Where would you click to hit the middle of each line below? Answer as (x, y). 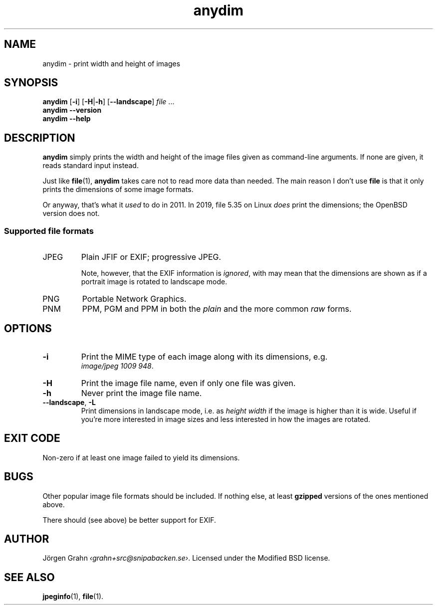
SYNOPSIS (31, 83)
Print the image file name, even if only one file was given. (188, 383)
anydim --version (72, 110)
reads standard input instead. (91, 166)
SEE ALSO (29, 577)
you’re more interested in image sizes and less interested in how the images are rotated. (226, 419)
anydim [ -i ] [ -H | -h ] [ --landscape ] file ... (109, 102)
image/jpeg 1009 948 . (117, 366)
